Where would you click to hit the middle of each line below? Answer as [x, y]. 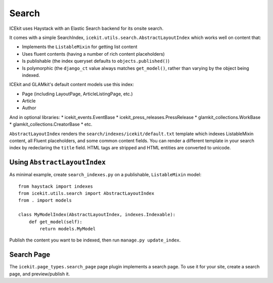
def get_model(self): [56, 222]
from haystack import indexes [56, 186]
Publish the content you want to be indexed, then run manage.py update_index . [95, 240]
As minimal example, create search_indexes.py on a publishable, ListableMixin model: [105, 175]
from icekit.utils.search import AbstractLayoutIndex [86, 193]
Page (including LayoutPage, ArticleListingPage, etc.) [78, 94]
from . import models [45, 200]
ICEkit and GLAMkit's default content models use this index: [72, 85]
